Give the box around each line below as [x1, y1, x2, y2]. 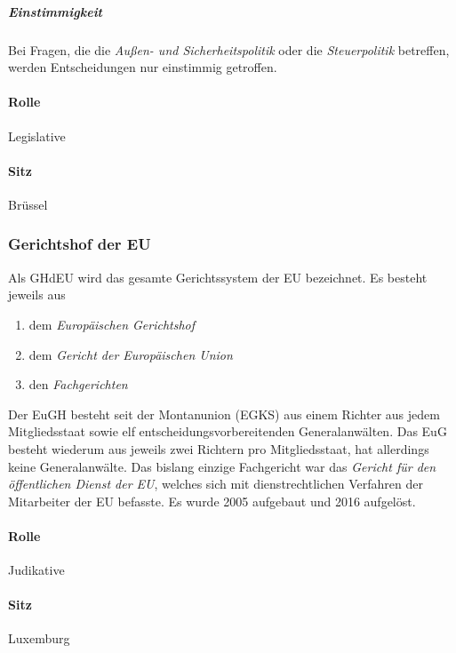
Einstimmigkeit [8, 2, 103, 20]
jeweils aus [8, 285, 66, 304]
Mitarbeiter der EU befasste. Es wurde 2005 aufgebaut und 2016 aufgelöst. [8, 491, 416, 510]
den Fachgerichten [28, 375, 128, 394]
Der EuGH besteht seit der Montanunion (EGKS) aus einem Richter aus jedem [8, 404, 440, 423]
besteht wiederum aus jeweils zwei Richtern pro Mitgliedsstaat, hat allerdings [8, 439, 429, 458]
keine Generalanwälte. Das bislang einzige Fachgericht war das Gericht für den [8, 457, 436, 475]
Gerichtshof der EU [8, 233, 151, 255]
